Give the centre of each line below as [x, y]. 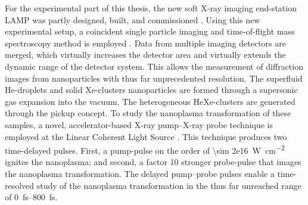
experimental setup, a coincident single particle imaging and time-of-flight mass [150, 31]
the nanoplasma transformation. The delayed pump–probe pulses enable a [140, 173]
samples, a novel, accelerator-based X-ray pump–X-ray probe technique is [139, 124]
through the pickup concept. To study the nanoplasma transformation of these [148, 113]
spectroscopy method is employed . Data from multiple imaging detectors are [145, 43]
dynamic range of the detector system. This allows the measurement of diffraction [154, 66]
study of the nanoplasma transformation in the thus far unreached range [169, 185]
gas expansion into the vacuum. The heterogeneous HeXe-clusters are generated [150, 101]
